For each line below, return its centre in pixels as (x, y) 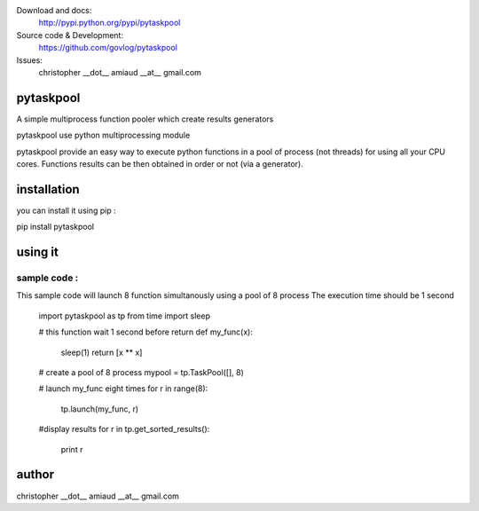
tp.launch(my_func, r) (100, 409)
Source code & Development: (70, 35)
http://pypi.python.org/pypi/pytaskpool (110, 23)
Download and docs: (54, 10)
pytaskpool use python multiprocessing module (103, 135)
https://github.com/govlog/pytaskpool (108, 48)
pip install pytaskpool (55, 227)
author (35, 475)
